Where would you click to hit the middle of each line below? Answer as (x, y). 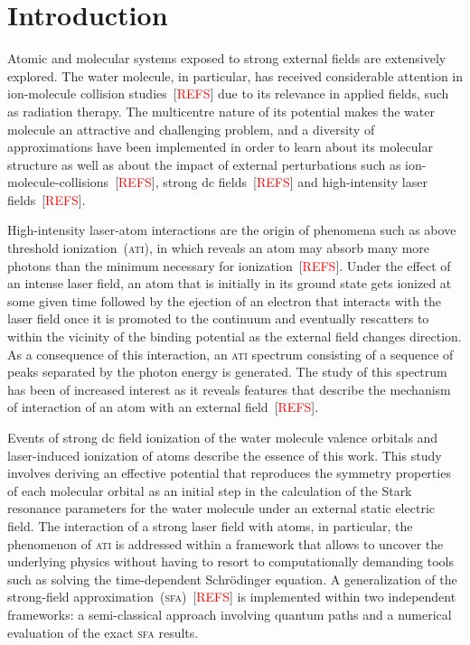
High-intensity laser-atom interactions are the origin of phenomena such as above (232, 230)
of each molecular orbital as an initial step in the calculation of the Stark (210, 490)
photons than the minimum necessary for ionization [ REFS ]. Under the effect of (229, 265)
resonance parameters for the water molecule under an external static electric (221, 508)
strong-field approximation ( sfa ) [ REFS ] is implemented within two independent (232, 597)
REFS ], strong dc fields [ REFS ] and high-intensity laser (273, 182)
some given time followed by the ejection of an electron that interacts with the (225, 300)
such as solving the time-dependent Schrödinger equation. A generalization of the (232, 579)
